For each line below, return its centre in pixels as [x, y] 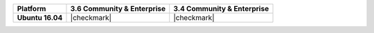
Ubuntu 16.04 [40, 18]
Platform [32, 9]
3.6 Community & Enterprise [118, 9]
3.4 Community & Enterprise [221, 9]
